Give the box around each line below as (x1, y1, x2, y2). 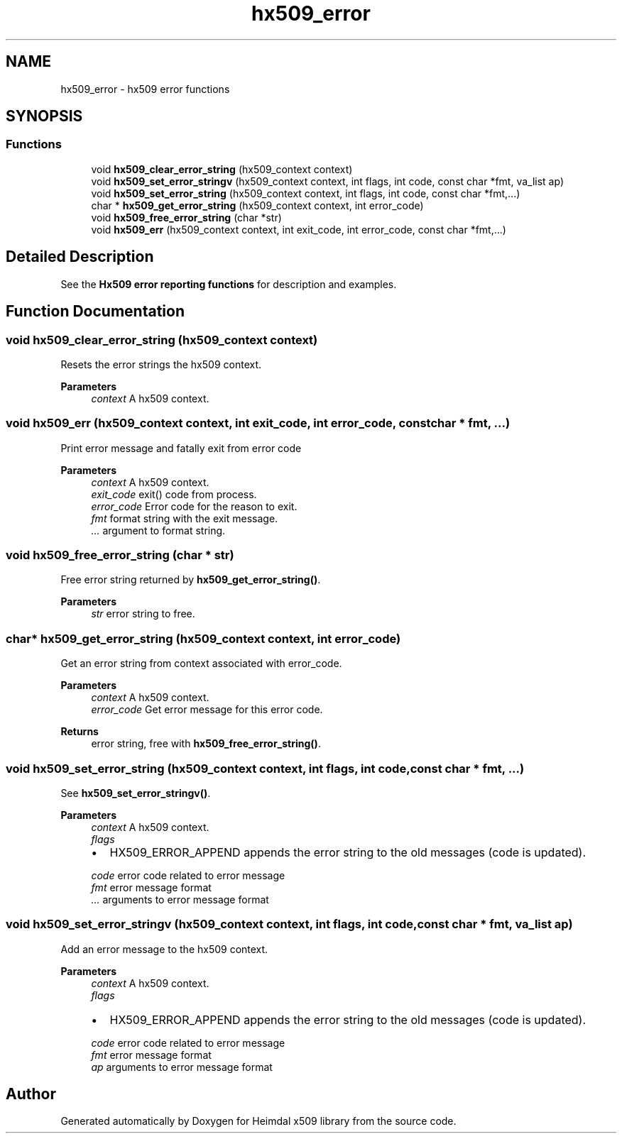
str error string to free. (91, 607, 195, 620)
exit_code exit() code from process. (91, 488, 257, 500)
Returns (60, 725, 99, 738)
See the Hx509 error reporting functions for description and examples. (60, 277, 397, 290)
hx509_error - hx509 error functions (60, 82, 230, 95)
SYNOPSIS (6, 107, 83, 126)
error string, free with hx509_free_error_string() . (91, 737, 321, 750)
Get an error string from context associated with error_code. (60, 657, 342, 670)
